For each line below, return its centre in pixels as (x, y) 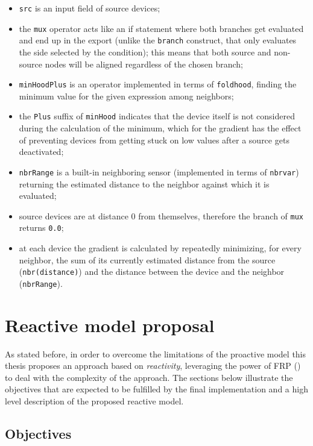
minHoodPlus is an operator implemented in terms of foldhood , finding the (158, 84)
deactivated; (41, 152)
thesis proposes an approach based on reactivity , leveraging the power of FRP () (153, 366)
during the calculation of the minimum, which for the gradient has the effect (160, 128)
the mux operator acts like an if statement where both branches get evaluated (161, 28)
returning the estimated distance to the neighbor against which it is (144, 184)
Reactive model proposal (110, 325)
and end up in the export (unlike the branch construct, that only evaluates (158, 40)
